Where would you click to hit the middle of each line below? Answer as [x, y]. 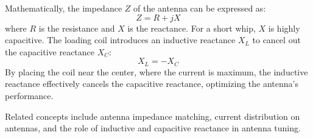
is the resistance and [77, 28]
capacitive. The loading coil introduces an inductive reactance [120, 40]
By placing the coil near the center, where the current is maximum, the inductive [156, 71]
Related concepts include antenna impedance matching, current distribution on [153, 116]
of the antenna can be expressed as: [200, 8]
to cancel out [276, 40]
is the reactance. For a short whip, [192, 28]
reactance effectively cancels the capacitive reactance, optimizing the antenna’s [152, 84]
